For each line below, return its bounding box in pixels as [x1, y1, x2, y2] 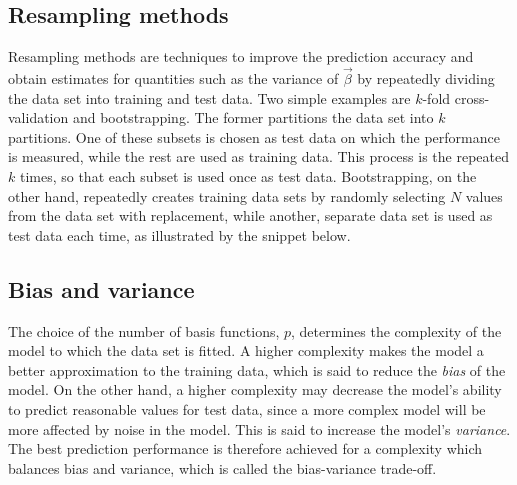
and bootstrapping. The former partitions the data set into [72, 107, 434, 128]
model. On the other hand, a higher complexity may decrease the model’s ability [8, 379, 502, 400]
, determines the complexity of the [291, 320, 502, 341]
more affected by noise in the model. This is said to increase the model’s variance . [8, 418, 511, 439]
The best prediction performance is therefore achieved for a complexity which [8, 438, 483, 459]
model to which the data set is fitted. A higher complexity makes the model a [8, 340, 484, 361]
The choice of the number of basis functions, [8, 320, 280, 341]
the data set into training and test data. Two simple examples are [8, 87, 411, 108]
